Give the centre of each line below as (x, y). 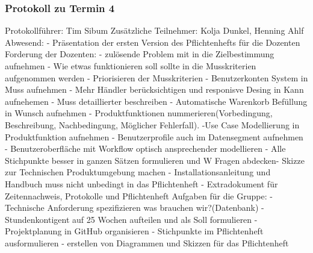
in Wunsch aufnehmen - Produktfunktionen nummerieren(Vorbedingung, (139, 113)
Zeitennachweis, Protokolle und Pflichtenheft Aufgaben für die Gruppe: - (139, 195)
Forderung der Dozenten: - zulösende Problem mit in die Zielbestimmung (140, 54)
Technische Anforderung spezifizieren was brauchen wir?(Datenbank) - (135, 208)
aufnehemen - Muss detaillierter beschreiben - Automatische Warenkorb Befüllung (156, 101)
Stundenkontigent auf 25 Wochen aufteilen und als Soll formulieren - (131, 219)
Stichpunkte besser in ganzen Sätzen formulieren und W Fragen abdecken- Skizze (155, 160)
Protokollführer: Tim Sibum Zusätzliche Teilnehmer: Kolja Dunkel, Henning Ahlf (154, 30)
